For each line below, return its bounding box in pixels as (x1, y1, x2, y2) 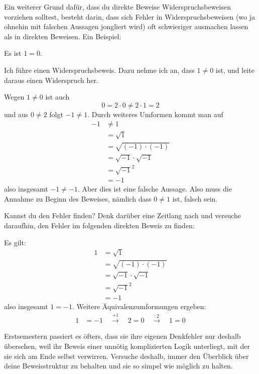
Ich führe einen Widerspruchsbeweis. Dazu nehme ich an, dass (4, 64, 195, 75)
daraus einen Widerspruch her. (4, 74, 98, 85)
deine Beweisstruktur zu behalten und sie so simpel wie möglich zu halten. (4, 360, 233, 371)
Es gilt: (4, 237, 26, 247)
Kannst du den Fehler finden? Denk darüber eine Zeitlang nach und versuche (4, 210, 241, 221)
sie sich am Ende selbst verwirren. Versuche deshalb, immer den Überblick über (4, 350, 249, 361)
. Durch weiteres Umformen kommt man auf (87, 109, 223, 119)
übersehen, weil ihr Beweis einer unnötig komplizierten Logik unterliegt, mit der (4, 341, 250, 351)
